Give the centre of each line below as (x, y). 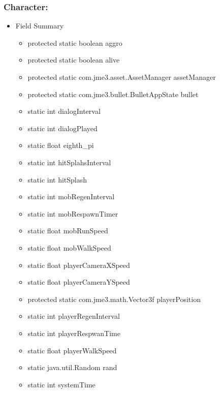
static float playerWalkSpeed (72, 350)
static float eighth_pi (61, 145)
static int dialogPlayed (62, 128)
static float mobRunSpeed (68, 231)
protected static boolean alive (74, 60)
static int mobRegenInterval (71, 196)
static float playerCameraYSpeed (79, 282)
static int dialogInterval (64, 111)
